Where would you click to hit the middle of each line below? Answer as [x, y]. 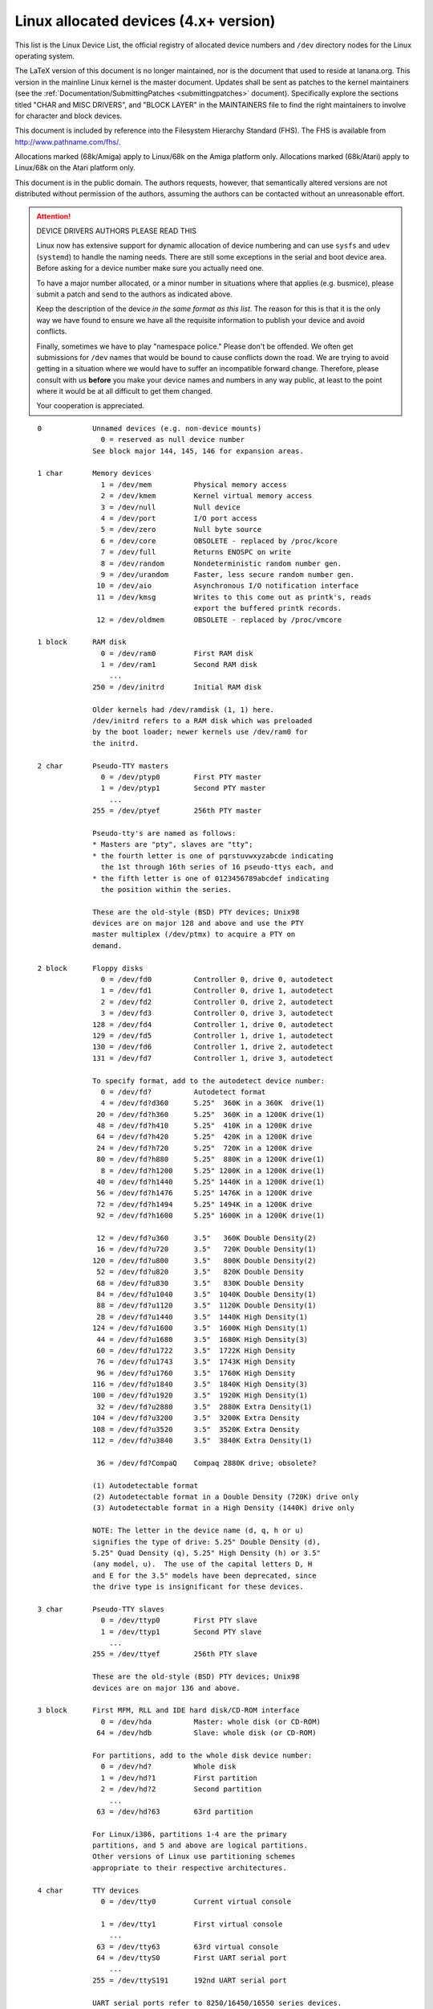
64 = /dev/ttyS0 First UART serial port [192, 1958]
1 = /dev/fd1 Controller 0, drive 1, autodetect [217, 991]
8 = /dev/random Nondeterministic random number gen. [221, 563]
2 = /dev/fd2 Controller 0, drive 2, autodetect [217, 1002]
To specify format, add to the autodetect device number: [209, 1080]
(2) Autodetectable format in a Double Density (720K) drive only [226, 1496]
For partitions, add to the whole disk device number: [202, 1755]
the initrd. [116, 743]
